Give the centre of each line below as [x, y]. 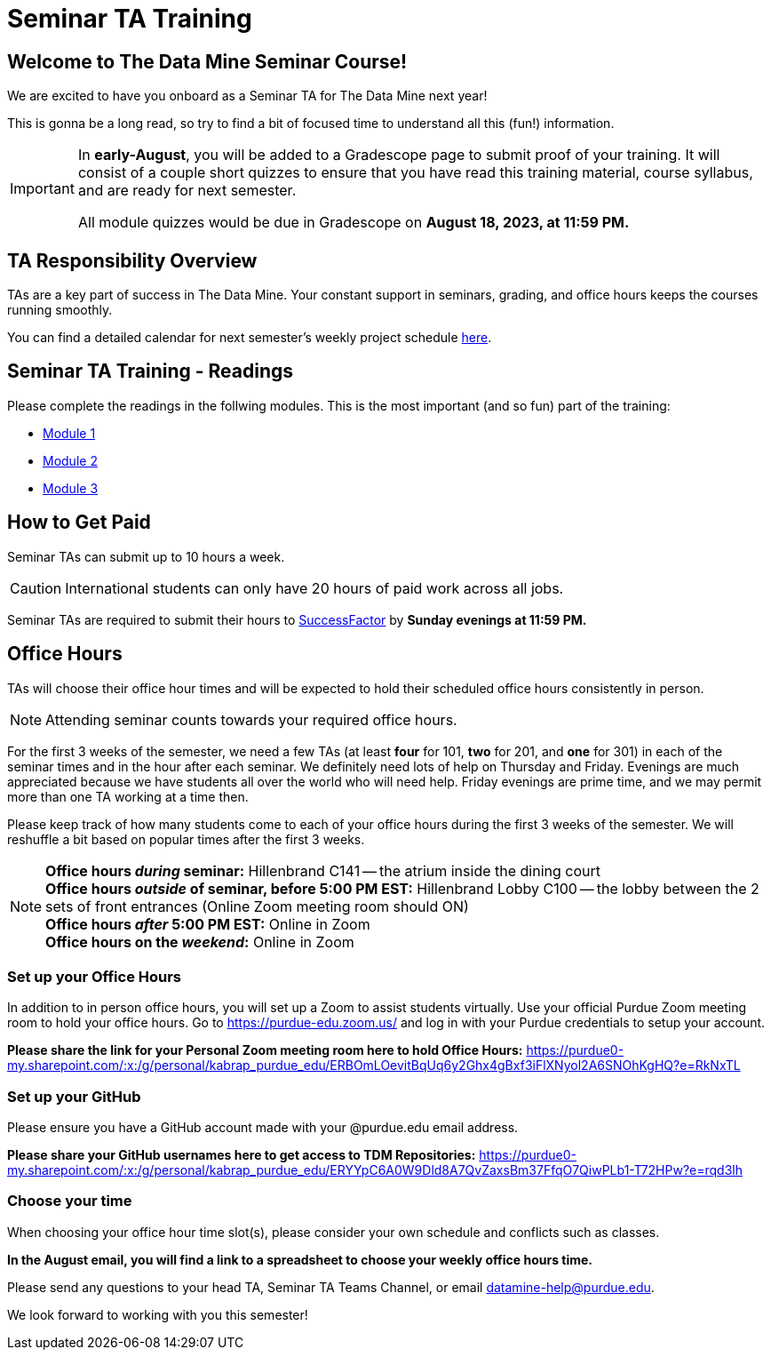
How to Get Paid [79, 523]
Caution [36, 588]
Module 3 [71, 488]
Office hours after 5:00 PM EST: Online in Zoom [208, 924]
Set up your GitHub [74, 1096]
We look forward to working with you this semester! [158, 1314]
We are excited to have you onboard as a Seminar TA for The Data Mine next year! [247, 96]
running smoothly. [60, 310]
